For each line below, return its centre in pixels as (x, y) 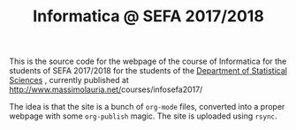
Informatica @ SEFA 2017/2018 (148, 16)
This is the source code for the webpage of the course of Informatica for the (148, 61)
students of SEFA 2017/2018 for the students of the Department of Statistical (148, 71)
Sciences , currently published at (69, 80)
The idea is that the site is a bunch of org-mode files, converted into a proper (147, 107)
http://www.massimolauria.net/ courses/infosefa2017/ (106, 89)
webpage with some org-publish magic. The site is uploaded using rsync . (143, 116)
